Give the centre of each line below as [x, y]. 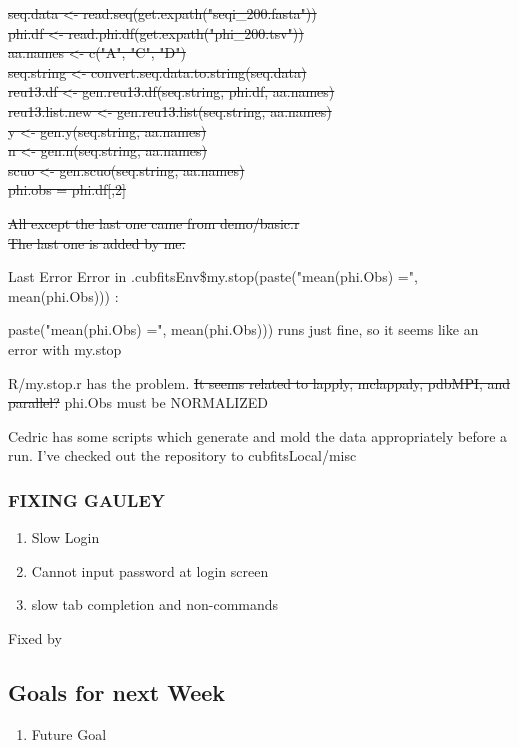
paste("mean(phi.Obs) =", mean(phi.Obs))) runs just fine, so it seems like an [243, 329]
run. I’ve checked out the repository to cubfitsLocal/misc [182, 455]
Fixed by [35, 637]
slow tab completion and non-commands [155, 604]
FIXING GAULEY [86, 499]
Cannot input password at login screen [150, 570]
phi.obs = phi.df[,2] [67, 189]
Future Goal [69, 733]
